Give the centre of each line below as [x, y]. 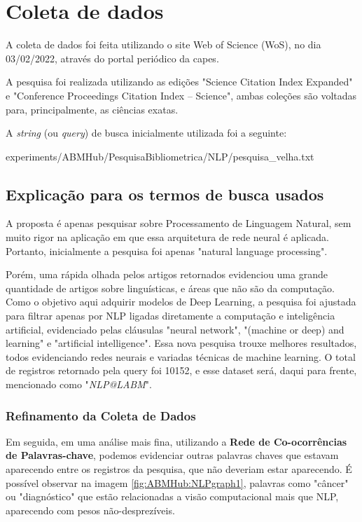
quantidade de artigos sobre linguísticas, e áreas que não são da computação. [170, 288]
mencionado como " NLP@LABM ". [79, 384]
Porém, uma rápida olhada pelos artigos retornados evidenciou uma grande [167, 274]
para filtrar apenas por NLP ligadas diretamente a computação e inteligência [170, 316]
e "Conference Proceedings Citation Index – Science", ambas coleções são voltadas [181, 95]
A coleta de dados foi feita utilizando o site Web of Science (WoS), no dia [163, 44]
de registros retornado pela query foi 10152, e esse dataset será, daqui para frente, [181, 370]
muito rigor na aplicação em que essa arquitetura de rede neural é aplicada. [167, 237]
